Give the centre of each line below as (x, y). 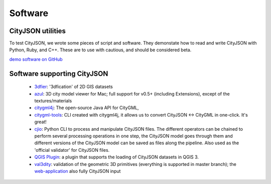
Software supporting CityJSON (59, 74)
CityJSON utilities (38, 31)
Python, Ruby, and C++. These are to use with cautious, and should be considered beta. (100, 50)
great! (41, 122)
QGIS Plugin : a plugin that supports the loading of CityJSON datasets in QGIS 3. (117, 157)
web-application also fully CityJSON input (78, 171)
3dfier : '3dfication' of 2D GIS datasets (74, 87)
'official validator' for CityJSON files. (72, 150)
